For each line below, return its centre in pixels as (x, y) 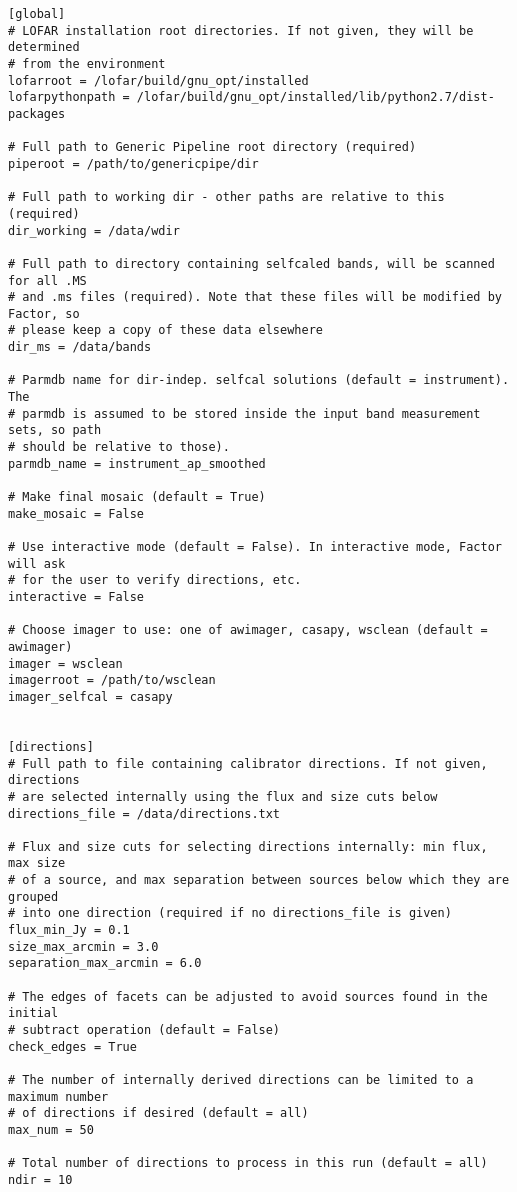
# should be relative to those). (119, 447)
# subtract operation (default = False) (144, 1030)
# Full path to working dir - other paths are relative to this (226, 197)
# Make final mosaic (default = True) (137, 497)
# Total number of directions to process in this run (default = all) (248, 1163)
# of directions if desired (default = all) (158, 1113)
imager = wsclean (65, 663)
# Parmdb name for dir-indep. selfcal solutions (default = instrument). (259, 380)
